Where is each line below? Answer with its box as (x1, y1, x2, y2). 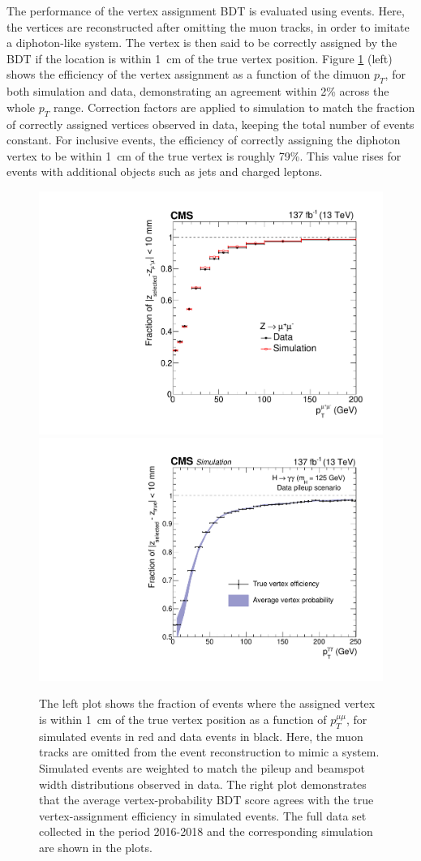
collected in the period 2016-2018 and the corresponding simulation (39, 823, 373, 840)
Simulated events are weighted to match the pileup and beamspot (39, 760, 365, 777)
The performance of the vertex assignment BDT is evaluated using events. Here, (6, 2, 405, 19)
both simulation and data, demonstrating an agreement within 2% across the (6, 83, 389, 100)
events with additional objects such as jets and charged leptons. (6, 163, 323, 180)
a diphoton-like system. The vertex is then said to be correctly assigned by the (6, 34, 397, 51)
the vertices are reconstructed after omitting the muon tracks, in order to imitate (6, 18, 410, 35)
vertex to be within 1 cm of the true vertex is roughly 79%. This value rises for (6, 147, 402, 164)
